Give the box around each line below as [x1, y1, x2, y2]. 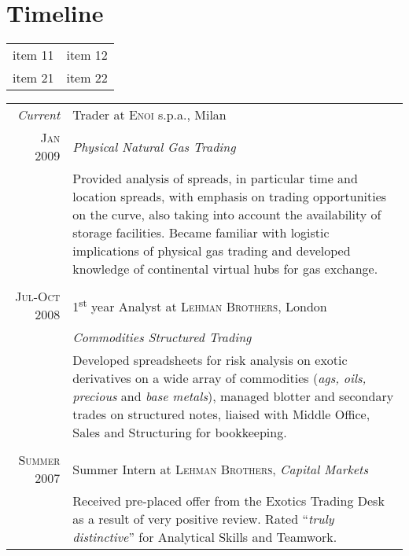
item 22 [66, 68, 108, 87]
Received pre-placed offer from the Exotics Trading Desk [72, 492, 385, 510]
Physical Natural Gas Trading [72, 137, 236, 156]
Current [17, 105, 61, 124]
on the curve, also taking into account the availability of [72, 205, 381, 224]
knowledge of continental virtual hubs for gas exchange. [72, 260, 378, 278]
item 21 [13, 68, 54, 87]
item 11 [13, 46, 54, 64]
